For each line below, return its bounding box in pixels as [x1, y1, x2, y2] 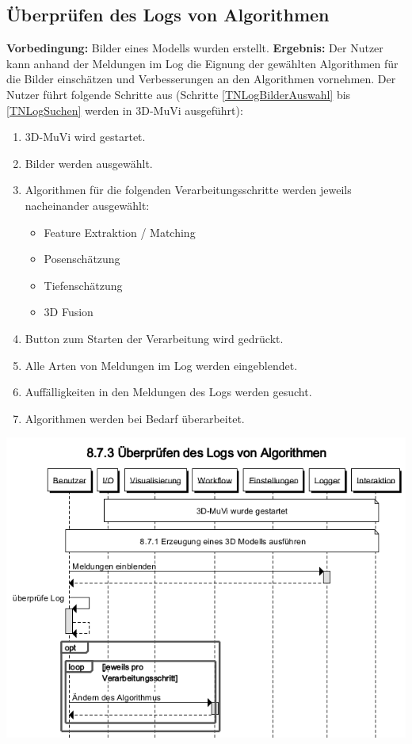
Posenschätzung [44, 250, 120, 267]
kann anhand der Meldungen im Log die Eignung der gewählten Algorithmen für [6, 55, 399, 71]
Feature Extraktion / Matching [44, 223, 196, 240]
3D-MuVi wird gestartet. [25, 128, 146, 145]
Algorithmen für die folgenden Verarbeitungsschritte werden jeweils [25, 181, 352, 198]
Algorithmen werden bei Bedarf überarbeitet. [25, 410, 245, 426]
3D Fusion [44, 303, 93, 320]
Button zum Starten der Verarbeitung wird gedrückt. [25, 330, 284, 346]
